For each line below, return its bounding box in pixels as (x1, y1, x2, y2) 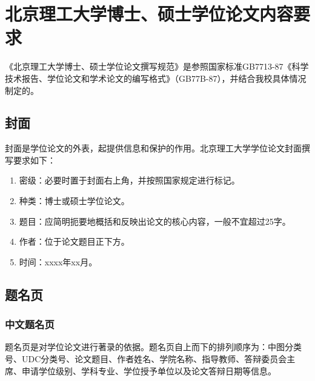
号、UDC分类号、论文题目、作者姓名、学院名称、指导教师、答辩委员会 (5, 353, 287, 365)
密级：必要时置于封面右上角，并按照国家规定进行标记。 (19, 174, 240, 187)
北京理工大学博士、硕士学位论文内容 (5, 1, 294, 26)
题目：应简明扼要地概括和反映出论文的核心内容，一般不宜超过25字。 (19, 214, 291, 227)
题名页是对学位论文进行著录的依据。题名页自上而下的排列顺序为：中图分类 (5, 340, 302, 353)
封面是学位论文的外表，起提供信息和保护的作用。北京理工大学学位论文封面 (5, 142, 302, 154)
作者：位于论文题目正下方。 (19, 235, 130, 248)
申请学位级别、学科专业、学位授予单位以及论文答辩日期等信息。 (21, 364, 276, 377)
